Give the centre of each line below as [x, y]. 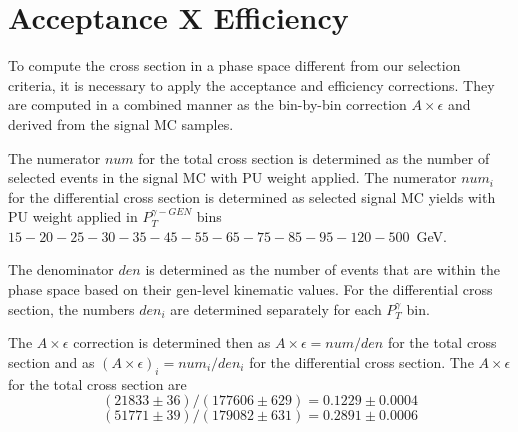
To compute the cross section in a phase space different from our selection [234, 65]
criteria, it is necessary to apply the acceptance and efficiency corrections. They [251, 84]
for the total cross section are [97, 383]
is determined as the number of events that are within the [322, 269]
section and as [51, 361]
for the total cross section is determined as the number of [314, 157]
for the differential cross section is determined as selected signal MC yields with [252, 196]
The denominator [61, 269]
